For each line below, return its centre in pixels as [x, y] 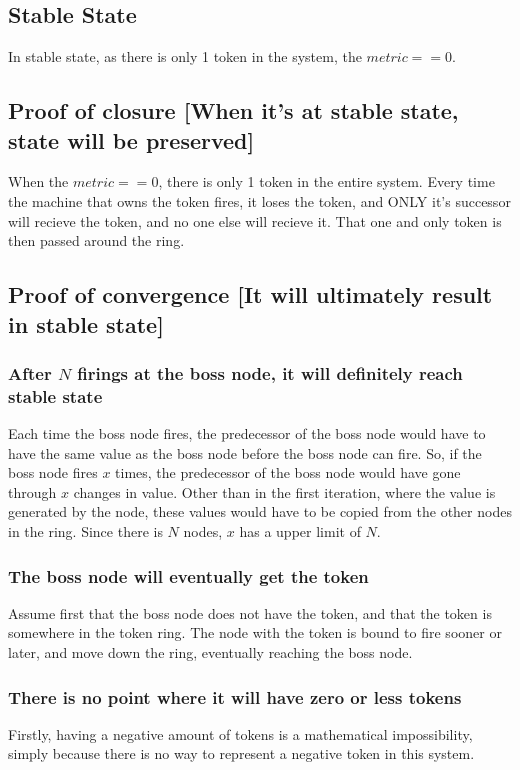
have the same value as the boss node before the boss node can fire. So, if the [245, 452]
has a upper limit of [300, 531]
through [32, 491]
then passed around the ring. [96, 240]
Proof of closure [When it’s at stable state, [233, 110]
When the [38, 181]
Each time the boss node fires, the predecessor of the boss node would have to [247, 433]
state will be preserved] [131, 139]
